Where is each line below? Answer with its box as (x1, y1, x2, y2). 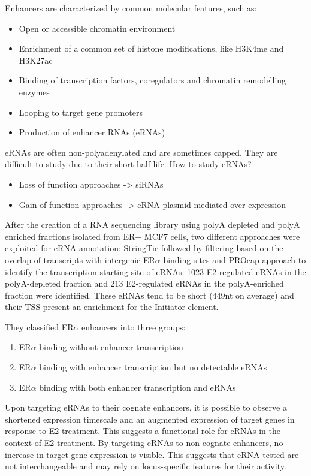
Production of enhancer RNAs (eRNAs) (19, 126, 165, 138)
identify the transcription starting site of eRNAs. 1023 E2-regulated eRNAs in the (5, 265, 306, 278)
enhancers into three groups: (81, 320, 186, 333)
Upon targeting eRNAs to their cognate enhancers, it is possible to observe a (5, 401, 287, 414)
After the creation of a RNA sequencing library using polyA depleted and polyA (5, 218, 300, 231)
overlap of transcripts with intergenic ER (5, 253, 155, 266)
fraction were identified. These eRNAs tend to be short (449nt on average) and (5, 288, 294, 301)
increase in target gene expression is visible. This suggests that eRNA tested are (5, 448, 299, 460)
